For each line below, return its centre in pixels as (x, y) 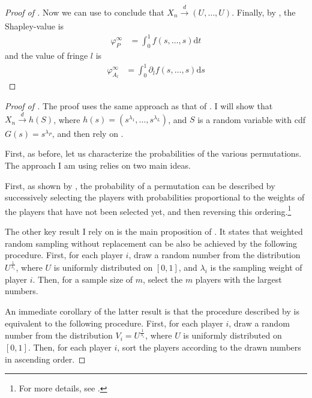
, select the (163, 279)
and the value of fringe (46, 56)
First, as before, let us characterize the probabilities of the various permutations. (153, 153)
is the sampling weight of (256, 267)
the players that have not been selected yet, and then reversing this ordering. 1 (148, 210)
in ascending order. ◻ (45, 359)
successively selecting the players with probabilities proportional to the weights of (155, 197)
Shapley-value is (34, 26)
